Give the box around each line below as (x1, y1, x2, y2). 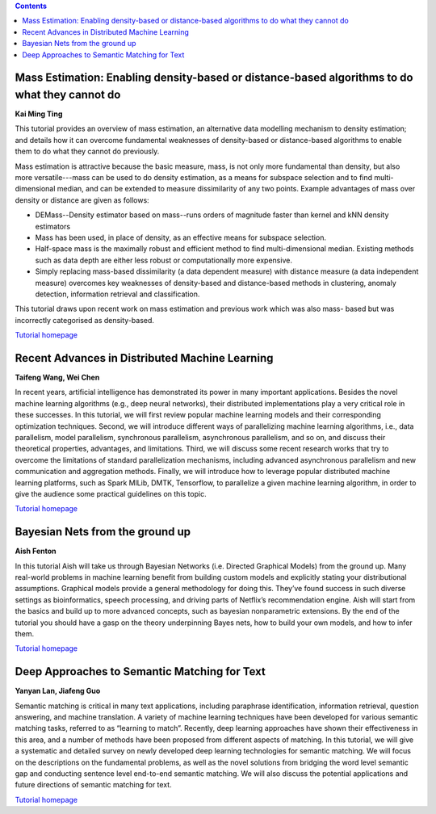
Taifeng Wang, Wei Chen (15, 372, 100, 382)
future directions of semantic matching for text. (15, 780, 173, 790)
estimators (35, 221, 71, 231)
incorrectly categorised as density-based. (15, 315, 155, 325)
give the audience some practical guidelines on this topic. (15, 489, 207, 498)
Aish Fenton (15, 546, 57, 556)
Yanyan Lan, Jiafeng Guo (15, 686, 101, 696)
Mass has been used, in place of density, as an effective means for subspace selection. (35, 233, 327, 242)
